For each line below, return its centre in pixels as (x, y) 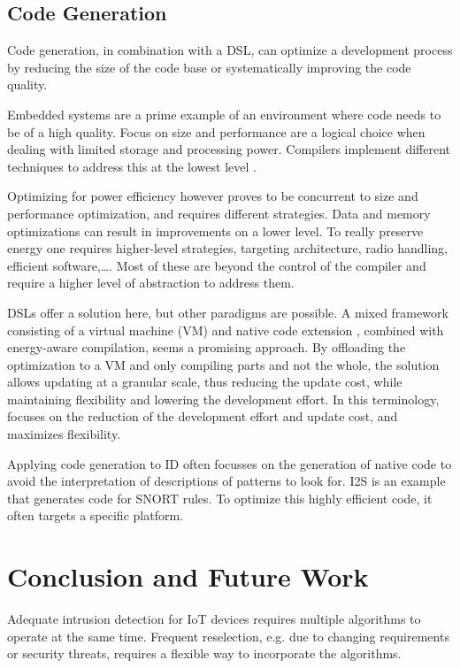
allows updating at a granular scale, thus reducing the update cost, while (205, 382)
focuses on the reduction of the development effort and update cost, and (203, 416)
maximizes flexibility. (64, 434)
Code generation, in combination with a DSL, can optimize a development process (230, 50)
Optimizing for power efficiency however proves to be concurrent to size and (213, 196)
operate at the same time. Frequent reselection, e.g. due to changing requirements (228, 636)
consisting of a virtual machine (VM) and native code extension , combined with (226, 330)
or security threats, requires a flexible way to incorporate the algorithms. (204, 653)
